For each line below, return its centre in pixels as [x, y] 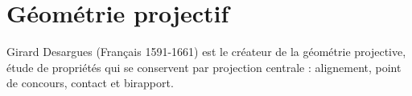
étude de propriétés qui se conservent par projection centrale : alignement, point [204, 67]
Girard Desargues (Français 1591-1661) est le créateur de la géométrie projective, [206, 52]
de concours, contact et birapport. [90, 83]
